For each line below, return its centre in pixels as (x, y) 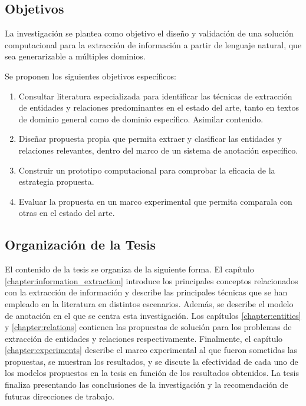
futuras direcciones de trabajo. (60, 396)
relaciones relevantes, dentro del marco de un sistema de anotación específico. (158, 150)
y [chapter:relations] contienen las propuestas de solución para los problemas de (148, 327)
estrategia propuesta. (56, 182)
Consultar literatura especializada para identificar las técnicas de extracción (155, 96)
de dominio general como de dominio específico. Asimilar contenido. (141, 119)
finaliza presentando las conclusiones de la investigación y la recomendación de (147, 385)
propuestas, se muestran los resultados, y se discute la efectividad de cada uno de (152, 361)
